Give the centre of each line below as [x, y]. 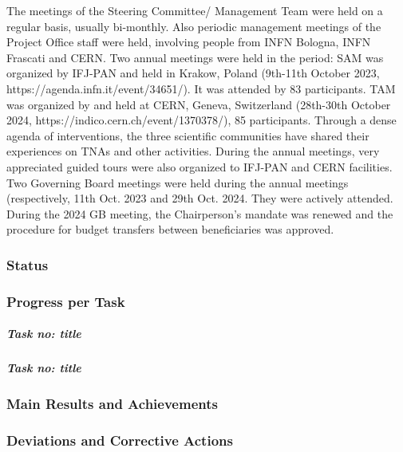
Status [28, 264]
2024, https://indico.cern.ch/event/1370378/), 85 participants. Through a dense [201, 120]
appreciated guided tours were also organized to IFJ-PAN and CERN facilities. [200, 166]
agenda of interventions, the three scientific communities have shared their [188, 135]
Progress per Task [66, 301]
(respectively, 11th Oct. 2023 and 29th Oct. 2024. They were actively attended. [200, 198]
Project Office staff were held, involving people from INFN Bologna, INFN [189, 42]
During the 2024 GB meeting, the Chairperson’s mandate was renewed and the [200, 213]
